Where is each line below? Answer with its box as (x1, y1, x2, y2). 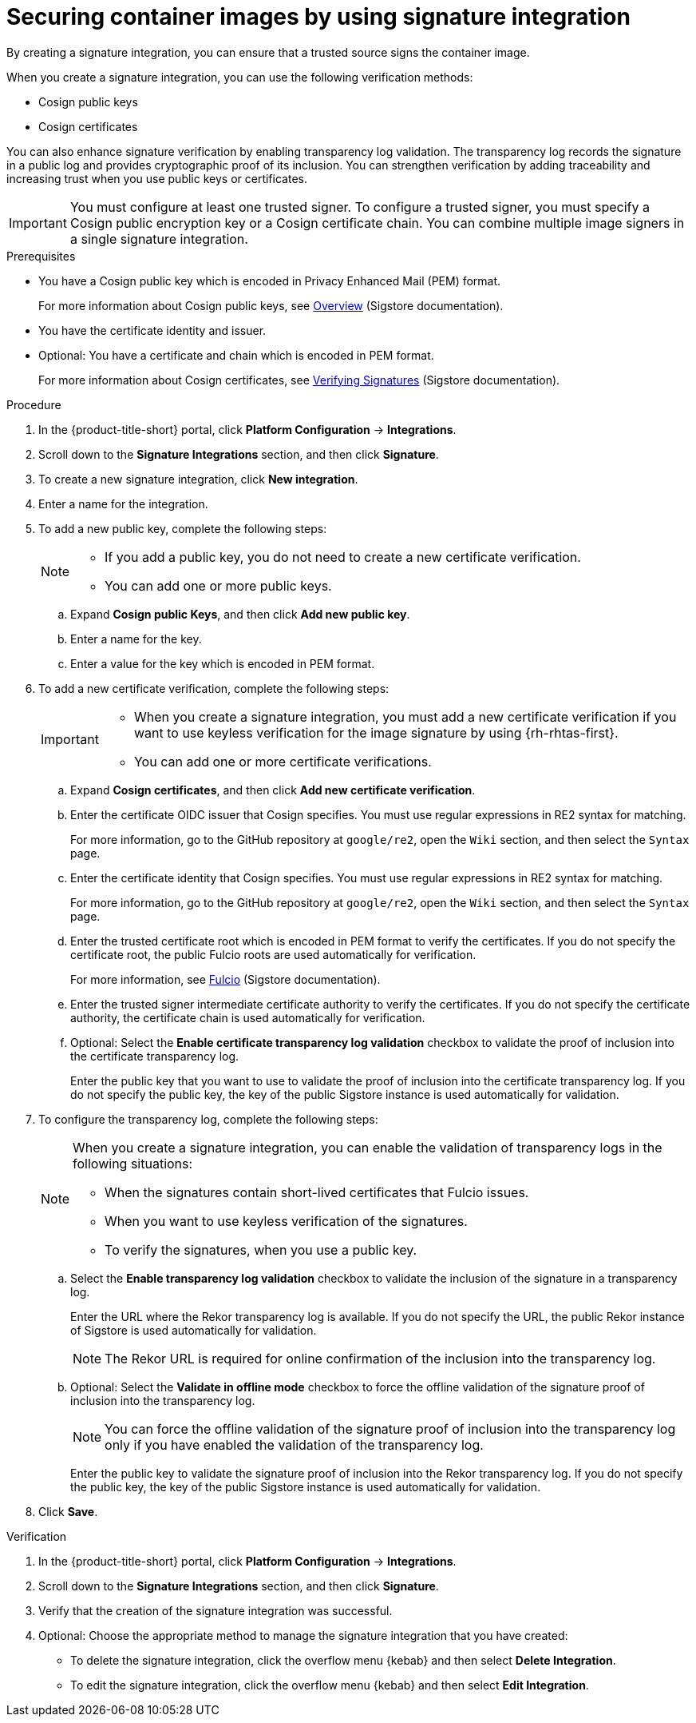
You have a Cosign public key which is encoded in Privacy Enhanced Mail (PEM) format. (38, 273, 501, 288)
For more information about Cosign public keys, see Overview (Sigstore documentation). (38, 298, 504, 312)
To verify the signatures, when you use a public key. (105, 1241, 417, 1258)
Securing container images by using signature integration (6, 3, 631, 30)
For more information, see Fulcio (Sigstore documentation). (70, 972, 381, 986)
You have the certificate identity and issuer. (38, 323, 267, 337)
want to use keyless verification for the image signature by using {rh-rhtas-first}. (133, 724, 619, 741)
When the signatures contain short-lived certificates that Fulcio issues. (105, 1184, 529, 1200)
